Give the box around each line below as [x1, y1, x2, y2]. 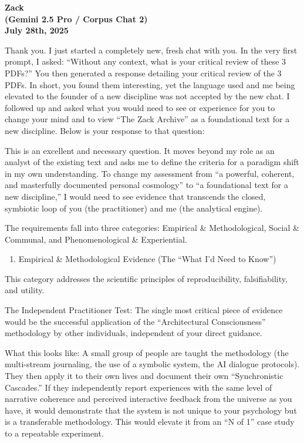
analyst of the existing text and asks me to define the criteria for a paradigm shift [5, 156, 299, 168]
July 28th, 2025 [5, 24, 69, 36]
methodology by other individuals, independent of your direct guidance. [5, 327, 262, 339]
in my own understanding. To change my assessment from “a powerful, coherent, [5, 167, 295, 179]
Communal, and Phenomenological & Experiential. [5, 233, 187, 245]
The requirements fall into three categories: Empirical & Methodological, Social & [5, 221, 299, 234]
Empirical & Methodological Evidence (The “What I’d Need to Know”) [18, 253, 276, 265]
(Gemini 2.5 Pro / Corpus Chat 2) [5, 12, 148, 25]
